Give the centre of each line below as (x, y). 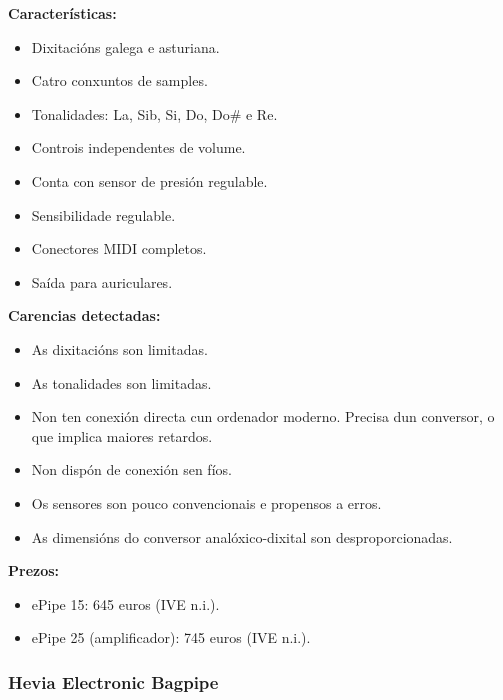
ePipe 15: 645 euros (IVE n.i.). (125, 603)
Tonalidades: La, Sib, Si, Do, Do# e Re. (154, 113)
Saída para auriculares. (102, 281)
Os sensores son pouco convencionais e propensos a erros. (206, 502)
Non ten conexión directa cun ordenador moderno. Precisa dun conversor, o (263, 416)
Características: (62, 13)
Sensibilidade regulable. (103, 214)
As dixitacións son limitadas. (119, 348)
